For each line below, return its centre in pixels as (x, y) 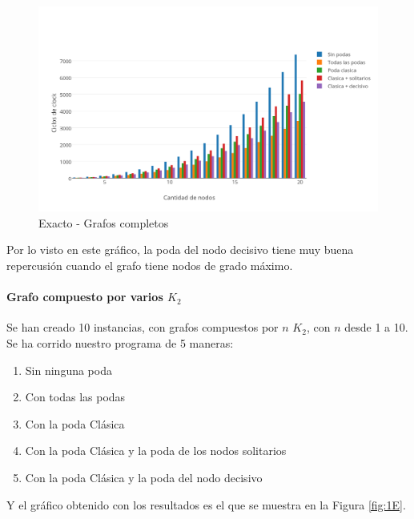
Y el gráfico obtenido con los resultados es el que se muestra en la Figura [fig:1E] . (206, 504)
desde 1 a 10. (376, 327)
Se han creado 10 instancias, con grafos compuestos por (143, 327)
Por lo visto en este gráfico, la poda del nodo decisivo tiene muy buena (180, 249)
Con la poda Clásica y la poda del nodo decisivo (144, 478)
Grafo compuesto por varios (85, 297)
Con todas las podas (75, 397)
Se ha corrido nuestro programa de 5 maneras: (120, 343)
